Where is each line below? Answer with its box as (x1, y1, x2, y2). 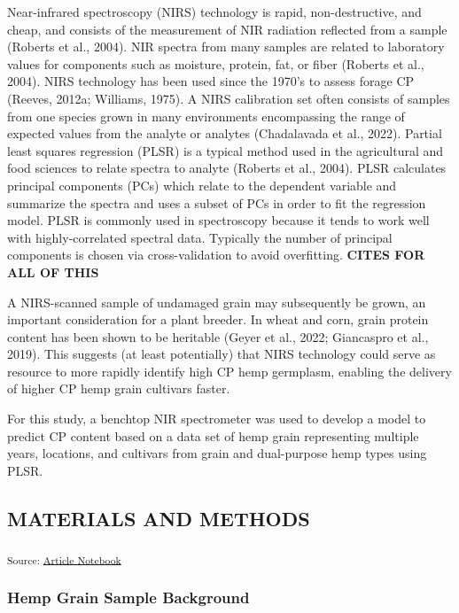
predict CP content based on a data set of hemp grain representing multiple (7, 426, 419, 445)
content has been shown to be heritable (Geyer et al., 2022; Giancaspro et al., (7, 327, 429, 345)
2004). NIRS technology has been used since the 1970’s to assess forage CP (7, 72, 415, 90)
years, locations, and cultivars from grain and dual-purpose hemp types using (7, 444, 427, 462)
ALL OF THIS (7, 262, 99, 281)
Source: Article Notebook (7, 552, 121, 567)
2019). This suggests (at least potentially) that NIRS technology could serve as (7, 345, 436, 363)
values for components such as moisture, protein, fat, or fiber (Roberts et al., (7, 54, 424, 73)
